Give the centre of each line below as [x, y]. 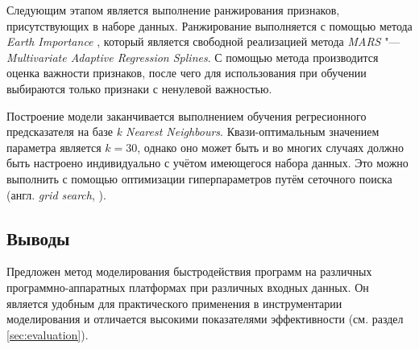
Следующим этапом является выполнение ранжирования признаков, [173, 10]
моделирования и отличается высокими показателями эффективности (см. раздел [205, 319]
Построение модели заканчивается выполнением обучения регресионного [187, 115]
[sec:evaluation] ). [48, 334]
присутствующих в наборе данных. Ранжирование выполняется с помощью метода [209, 25]
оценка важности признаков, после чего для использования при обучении [187, 73]
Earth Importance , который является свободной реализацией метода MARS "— [203, 41]
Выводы [38, 238]
